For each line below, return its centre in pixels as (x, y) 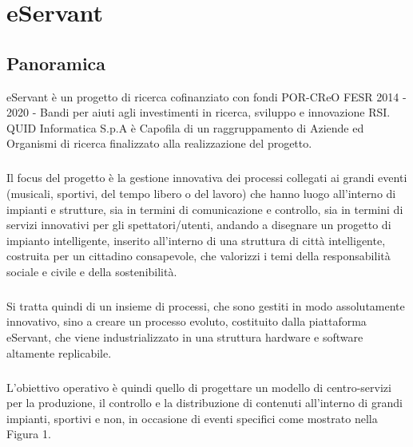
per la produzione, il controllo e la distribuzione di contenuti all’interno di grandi (205, 403)
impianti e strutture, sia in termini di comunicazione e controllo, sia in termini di (205, 209)
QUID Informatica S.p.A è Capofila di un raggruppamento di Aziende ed (185, 127)
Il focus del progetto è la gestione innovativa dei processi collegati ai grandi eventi (207, 178)
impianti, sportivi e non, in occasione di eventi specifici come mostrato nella (192, 418)
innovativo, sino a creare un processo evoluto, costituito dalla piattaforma (187, 321)
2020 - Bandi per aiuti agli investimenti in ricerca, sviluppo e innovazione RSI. (199, 112)
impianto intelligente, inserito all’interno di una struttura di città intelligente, (196, 240)
